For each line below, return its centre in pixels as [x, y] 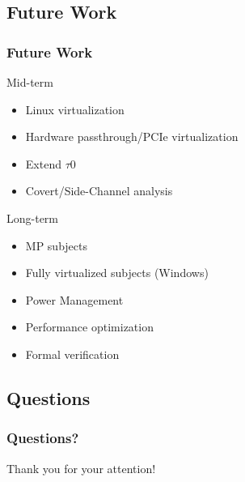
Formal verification [72, 354]
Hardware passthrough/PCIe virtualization [132, 136]
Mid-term [30, 82]
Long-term [33, 218]
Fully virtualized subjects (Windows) [117, 273]
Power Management [74, 299]
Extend [43, 163]
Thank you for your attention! [81, 468]
